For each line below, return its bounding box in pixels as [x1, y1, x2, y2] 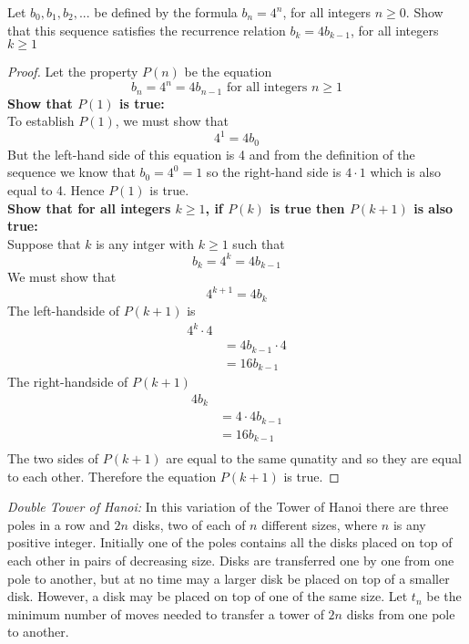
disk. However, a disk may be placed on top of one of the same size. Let [7, 587, 408, 606]
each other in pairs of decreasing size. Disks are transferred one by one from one [7, 551, 454, 570]
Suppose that [7, 234, 81, 253]
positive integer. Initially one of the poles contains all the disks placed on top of [7, 533, 453, 552]
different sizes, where [261, 514, 378, 534]
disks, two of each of [132, 514, 246, 534]
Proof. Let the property [7, 62, 138, 81]
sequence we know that [7, 162, 136, 182]
